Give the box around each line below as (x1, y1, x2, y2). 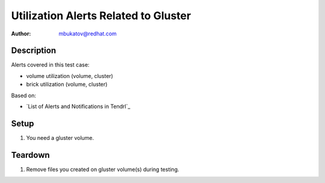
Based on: (11, 92, 36, 99)
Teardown (11, 150, 51, 160)
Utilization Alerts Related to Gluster (11, 9, 191, 22)
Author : (11, 30, 31, 37)
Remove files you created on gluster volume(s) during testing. (26, 166, 179, 173)
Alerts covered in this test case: (11, 61, 90, 68)
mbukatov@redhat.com (58, 30, 117, 37)
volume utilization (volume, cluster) (26, 72, 114, 79)
